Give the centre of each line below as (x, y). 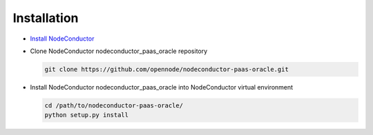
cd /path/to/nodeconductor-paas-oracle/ (114, 105)
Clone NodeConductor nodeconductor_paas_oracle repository (119, 51)
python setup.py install (87, 115)
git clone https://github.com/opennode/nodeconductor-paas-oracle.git (167, 69)
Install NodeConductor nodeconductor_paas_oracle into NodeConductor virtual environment (162, 87)
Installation (46, 18)
